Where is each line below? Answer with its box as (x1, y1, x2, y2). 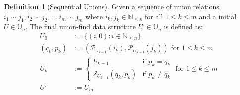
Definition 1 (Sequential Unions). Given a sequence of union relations (4, 1, 219, 11)
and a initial (199, 11, 237, 21)
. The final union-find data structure (25, 21, 136, 32)
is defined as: (164, 21, 203, 32)
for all (145, 11, 163, 21)
